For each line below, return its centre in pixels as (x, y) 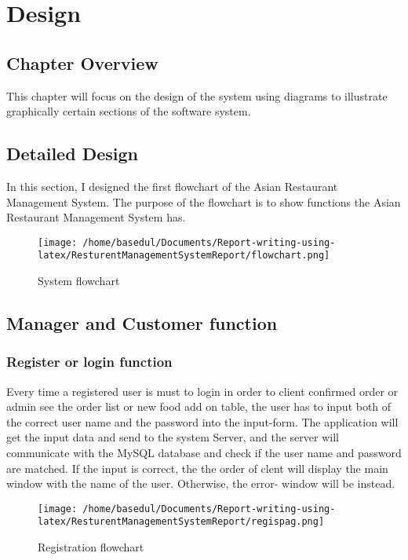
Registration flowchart (91, 547)
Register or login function (89, 362)
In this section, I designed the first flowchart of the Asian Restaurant (172, 186)
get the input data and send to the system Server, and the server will (173, 437)
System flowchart (79, 281)
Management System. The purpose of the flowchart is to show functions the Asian (204, 201)
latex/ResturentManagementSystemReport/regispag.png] (181, 522)
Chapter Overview (82, 62)
